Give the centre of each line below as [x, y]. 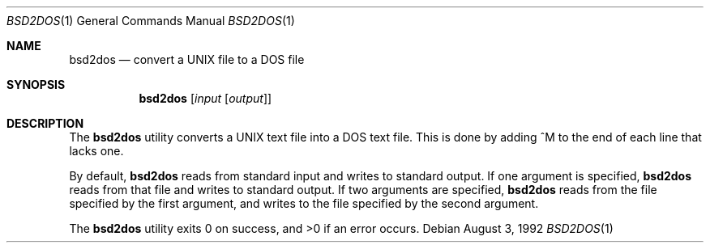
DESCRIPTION [45, 123]
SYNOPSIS [36, 84]
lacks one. [96, 151]
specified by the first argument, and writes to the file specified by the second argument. [304, 203]
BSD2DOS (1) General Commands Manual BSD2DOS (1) [151, 21]
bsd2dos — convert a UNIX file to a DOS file [187, 59]
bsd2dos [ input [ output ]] [205, 98]
